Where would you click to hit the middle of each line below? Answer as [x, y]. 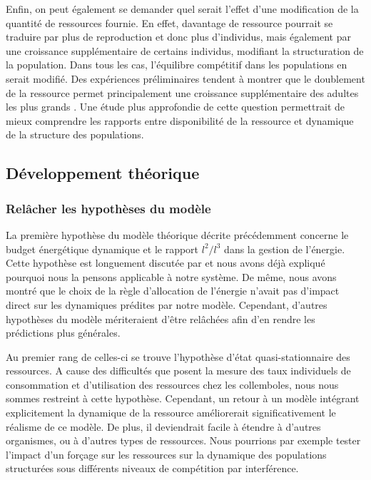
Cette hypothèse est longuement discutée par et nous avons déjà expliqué [166, 263]
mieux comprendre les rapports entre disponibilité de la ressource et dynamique [180, 120]
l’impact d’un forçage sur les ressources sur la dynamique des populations [166, 454]
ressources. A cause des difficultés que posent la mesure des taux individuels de [178, 371]
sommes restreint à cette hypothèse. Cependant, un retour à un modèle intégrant [183, 398]
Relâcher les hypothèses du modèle [108, 208]
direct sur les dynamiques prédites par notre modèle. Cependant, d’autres [167, 304]
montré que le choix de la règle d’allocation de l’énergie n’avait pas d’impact [173, 291]
